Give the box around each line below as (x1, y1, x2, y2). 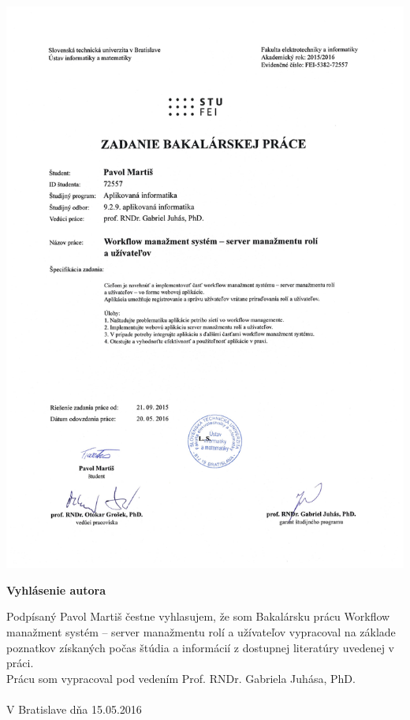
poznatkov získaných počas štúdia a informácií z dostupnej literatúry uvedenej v (6, 639, 395, 655)
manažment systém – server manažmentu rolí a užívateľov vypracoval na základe (6, 623, 396, 640)
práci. (6, 655, 34, 671)
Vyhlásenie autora (6, 581, 106, 598)
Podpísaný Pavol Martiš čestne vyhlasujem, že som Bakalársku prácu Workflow (6, 608, 390, 625)
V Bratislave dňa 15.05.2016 (6, 700, 142, 717)
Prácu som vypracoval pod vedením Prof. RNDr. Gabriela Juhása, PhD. (6, 670, 356, 686)
